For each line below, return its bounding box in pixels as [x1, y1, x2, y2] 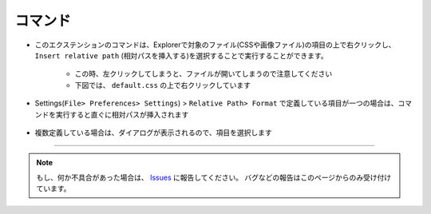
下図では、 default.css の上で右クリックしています [74, 80, 251, 89]
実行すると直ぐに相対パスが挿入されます [55, 109, 189, 119]
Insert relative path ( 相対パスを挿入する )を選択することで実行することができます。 [34, 50, 328, 60]
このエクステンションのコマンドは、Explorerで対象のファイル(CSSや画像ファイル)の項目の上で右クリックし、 [34, 40, 396, 50]
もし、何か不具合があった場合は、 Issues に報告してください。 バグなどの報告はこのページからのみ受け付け [36, 172, 392, 182]
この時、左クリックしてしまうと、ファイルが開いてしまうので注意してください [74, 69, 333, 79]
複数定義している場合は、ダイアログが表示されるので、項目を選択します [34, 128, 273, 137]
